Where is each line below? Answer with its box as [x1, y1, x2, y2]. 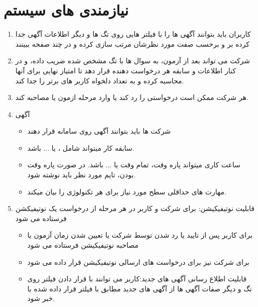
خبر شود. [27, 293, 55, 303]
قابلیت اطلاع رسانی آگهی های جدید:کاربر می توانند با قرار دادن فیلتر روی [27, 273, 247, 284]
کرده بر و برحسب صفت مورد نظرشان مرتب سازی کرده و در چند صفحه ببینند [15, 38, 249, 49]
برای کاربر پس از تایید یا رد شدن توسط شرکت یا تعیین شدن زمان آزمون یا [27, 230, 252, 240]
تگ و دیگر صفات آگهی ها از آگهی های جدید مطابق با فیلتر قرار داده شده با [27, 283, 252, 293]
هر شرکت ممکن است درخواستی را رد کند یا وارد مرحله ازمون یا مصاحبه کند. [15, 92, 248, 103]
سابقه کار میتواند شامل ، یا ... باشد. [27, 142, 135, 153]
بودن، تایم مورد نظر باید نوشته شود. [27, 169, 136, 180]
